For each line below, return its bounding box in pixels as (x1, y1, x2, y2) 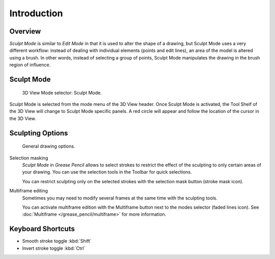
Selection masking (9, 155, 48, 161)
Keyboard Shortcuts (9, 224, 75, 234)
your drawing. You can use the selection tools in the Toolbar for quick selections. (22, 169, 192, 175)
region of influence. (9, 62, 51, 68)
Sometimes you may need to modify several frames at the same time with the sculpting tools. (22, 195, 217, 201)
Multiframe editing (9, 188, 48, 194)
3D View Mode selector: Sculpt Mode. (22, 90, 102, 96)
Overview (9, 27, 41, 36)
